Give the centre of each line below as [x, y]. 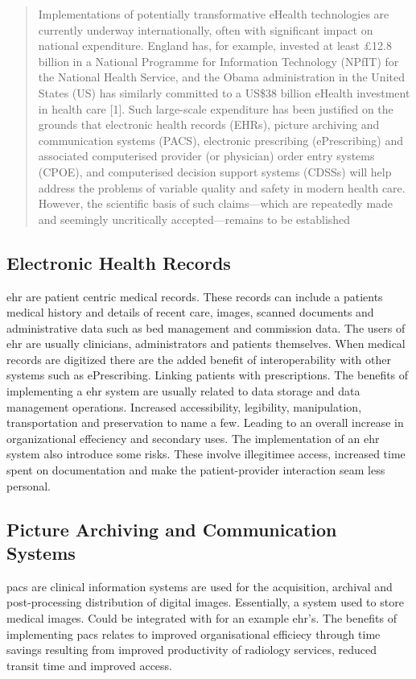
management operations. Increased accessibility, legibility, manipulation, [184, 406]
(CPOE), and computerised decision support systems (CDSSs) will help [215, 171]
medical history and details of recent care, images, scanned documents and [190, 312]
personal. [29, 485]
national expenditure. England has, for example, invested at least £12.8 [215, 46]
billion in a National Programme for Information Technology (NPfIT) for [218, 61]
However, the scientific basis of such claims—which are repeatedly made [216, 203]
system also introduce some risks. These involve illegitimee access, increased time [206, 454]
